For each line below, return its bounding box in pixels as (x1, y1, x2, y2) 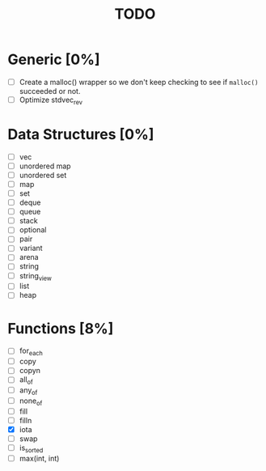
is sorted (19, 443, 44, 454)
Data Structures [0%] (7, 125, 154, 143)
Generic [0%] (7, 50, 100, 69)
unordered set (19, 170, 67, 180)
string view (19, 270, 52, 282)
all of (19, 375, 33, 387)
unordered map (19, 161, 71, 171)
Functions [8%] (7, 319, 114, 337)
